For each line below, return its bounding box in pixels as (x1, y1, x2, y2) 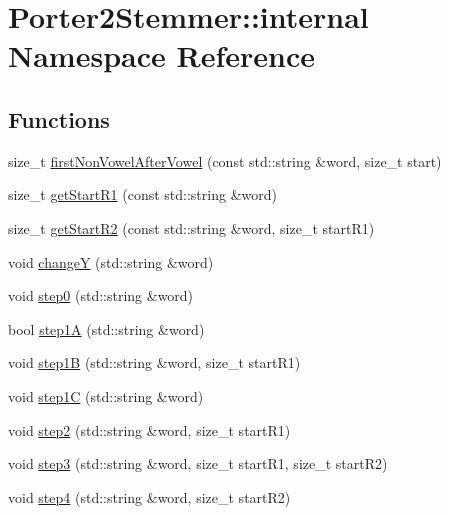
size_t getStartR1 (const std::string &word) (8, 184, 277, 205)
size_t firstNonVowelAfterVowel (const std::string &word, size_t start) (8, 150, 442, 171)
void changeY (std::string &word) (8, 251, 214, 272)
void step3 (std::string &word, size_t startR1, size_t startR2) (8, 453, 388, 474)
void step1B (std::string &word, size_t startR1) (8, 352, 301, 373)
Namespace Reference (8, 35, 315, 76)
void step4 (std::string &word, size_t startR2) (8, 486, 291, 507)
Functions (8, 103, 110, 134)
